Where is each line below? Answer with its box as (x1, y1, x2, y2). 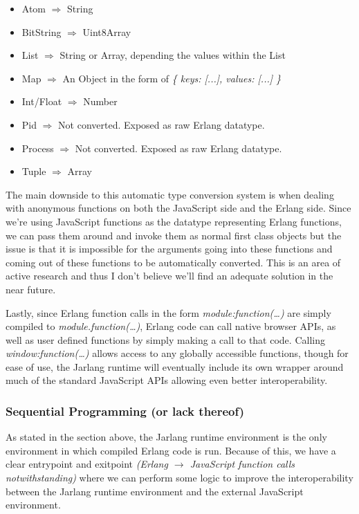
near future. (6, 282, 56, 296)
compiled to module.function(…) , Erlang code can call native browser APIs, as (6, 319, 336, 333)
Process (21, 140, 54, 155)
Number (83, 94, 118, 109)
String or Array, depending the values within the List (59, 48, 286, 62)
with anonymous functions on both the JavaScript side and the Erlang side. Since (6, 201, 351, 215)
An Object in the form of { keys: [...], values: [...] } (62, 71, 282, 85)
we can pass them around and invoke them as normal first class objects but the (6, 228, 342, 242)
